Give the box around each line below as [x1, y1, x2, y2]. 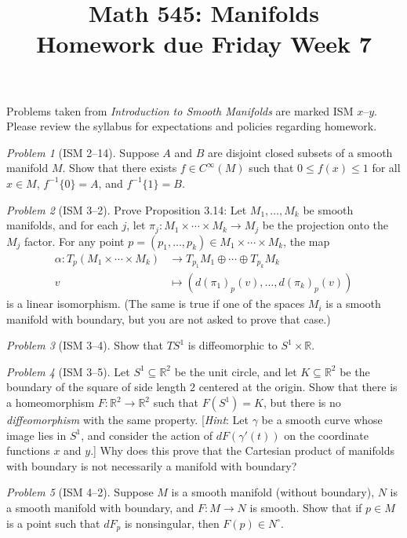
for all [372, 159, 401, 176]
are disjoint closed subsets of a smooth [208, 144, 393, 160]
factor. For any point [24, 232, 125, 249]
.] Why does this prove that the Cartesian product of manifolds [90, 442, 394, 459]
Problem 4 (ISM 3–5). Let [6, 363, 130, 379]
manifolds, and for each [6, 217, 118, 233]
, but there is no [263, 394, 341, 411]
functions [6, 442, 50, 459]
